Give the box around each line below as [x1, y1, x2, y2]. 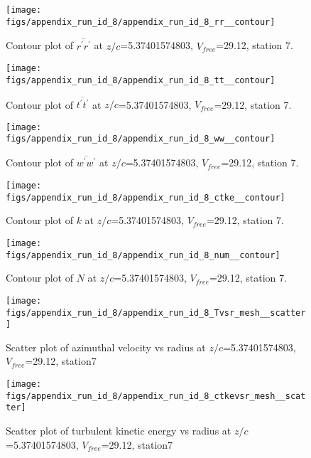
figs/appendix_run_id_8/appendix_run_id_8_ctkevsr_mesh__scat [6, 390, 306, 401]
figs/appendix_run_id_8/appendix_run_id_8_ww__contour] [6, 134, 275, 144]
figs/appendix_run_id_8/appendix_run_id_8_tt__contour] [6, 75, 275, 85]
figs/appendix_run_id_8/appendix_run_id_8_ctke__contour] [6, 192, 285, 203]
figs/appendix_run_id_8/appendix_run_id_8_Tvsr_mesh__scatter [6, 307, 306, 318]
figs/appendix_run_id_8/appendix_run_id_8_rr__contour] [6, 16, 275, 27]
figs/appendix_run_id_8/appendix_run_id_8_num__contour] [6, 250, 280, 260]
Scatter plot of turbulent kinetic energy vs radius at [6, 422, 231, 437]
